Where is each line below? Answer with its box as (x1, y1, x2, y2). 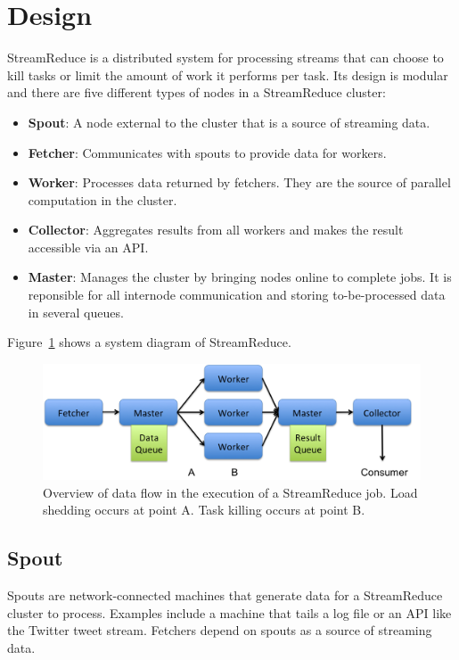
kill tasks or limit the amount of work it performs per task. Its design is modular (7, 65, 448, 84)
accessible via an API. (28, 237, 149, 256)
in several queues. (28, 302, 124, 321)
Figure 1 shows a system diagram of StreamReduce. (7, 333, 291, 351)
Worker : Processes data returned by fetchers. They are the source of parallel (28, 173, 451, 192)
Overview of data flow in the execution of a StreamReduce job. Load (43, 483, 418, 501)
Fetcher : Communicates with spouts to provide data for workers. (28, 143, 387, 161)
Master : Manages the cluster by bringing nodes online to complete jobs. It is (28, 268, 452, 286)
